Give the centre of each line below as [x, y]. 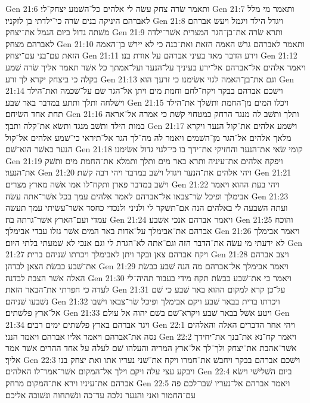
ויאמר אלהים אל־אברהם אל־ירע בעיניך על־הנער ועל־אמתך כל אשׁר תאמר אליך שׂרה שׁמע [156, 67]
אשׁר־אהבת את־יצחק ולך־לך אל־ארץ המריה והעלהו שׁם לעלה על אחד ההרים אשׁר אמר [151, 348]
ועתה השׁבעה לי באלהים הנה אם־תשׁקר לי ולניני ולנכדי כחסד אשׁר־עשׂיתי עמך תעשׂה [147, 207]
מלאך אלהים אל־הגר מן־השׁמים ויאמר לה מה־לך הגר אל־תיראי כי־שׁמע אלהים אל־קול [148, 137]
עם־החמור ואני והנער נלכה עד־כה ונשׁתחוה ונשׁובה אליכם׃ [100, 394]
